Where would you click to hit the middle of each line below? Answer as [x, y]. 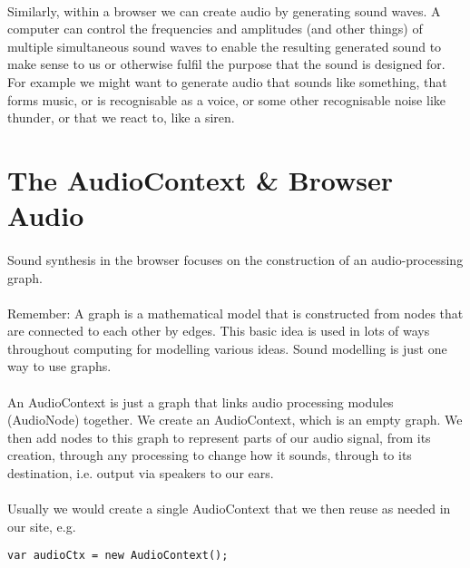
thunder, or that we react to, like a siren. [121, 118]
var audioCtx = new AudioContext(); [118, 556]
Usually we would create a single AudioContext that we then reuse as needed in [229, 509]
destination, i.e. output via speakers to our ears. [141, 473]
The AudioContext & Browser [201, 179]
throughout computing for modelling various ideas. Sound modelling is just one [227, 348]
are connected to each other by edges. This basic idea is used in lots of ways [219, 331]
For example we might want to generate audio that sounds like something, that [227, 81]
